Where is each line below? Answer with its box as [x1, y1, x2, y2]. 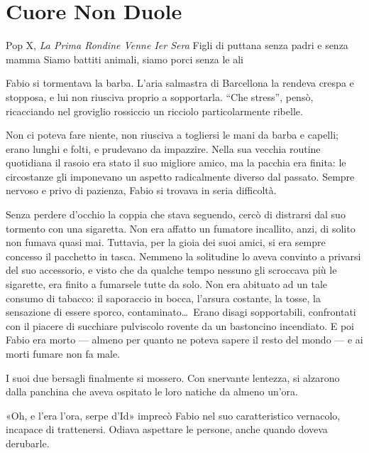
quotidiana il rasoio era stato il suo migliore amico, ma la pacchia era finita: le [6, 155, 346, 170]
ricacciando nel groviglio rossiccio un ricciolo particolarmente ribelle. [6, 103, 303, 118]
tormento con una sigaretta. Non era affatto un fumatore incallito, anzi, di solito [6, 220, 356, 235]
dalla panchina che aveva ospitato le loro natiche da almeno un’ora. [6, 384, 298, 399]
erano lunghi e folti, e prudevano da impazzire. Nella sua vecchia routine [6, 141, 321, 156]
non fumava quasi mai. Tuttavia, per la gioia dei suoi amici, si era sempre [6, 235, 326, 250]
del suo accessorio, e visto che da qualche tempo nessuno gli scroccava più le [6, 262, 337, 277]
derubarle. [6, 435, 50, 450]
